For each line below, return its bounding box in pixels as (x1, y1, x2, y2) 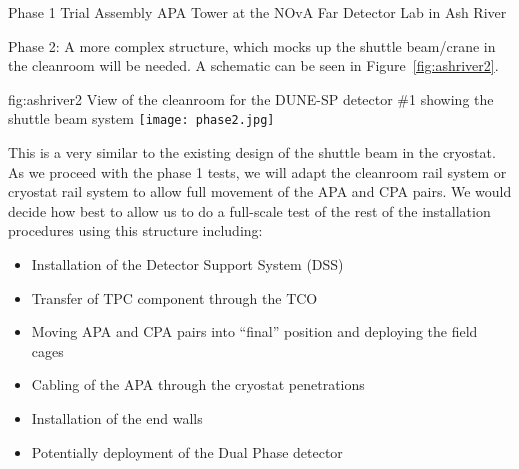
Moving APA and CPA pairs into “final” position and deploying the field (31, 321, 478, 342)
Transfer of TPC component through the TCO (31, 287, 318, 308)
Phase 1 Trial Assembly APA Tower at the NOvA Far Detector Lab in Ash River (8, 2, 507, 22)
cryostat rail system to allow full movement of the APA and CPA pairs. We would (8, 181, 512, 202)
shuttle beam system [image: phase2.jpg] (8, 108, 275, 129)
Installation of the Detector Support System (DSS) (31, 254, 344, 274)
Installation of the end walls (31, 407, 203, 428)
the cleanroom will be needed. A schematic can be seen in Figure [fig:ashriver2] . (8, 55, 499, 76)
